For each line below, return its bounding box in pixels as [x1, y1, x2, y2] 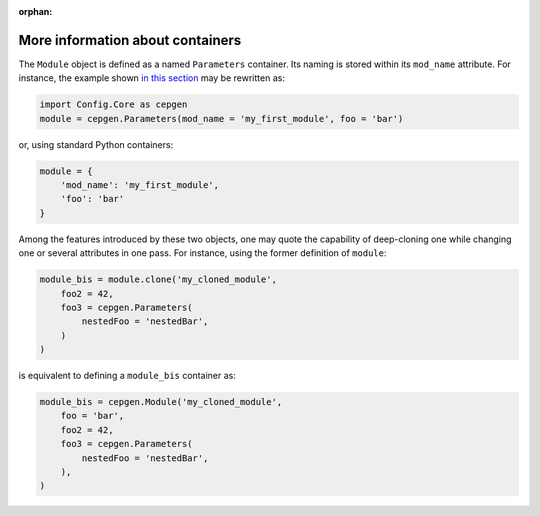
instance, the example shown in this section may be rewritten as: [18, 72, 285, 84]
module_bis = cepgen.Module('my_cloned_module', [39, 396, 283, 408]
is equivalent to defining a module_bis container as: [18, 370, 237, 382]
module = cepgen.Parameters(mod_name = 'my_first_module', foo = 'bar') [39, 113, 404, 124]
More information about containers [18, 31, 242, 49]
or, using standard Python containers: [18, 138, 174, 150]
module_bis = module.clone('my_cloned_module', [39, 274, 277, 285]
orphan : [18, 6, 53, 17]
